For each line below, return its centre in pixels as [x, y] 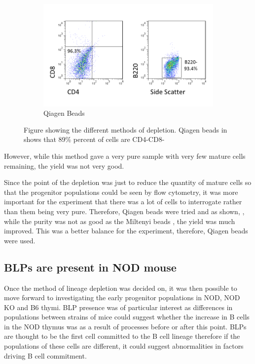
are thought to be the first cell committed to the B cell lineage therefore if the [122, 336]
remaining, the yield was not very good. [64, 165]
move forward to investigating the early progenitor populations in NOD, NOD [122, 297]
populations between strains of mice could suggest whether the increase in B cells [127, 317]
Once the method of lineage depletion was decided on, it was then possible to [121, 288]
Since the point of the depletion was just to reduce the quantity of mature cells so [128, 182]
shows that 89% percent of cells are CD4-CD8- [94, 139]
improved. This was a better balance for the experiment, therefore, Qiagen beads [126, 231]
